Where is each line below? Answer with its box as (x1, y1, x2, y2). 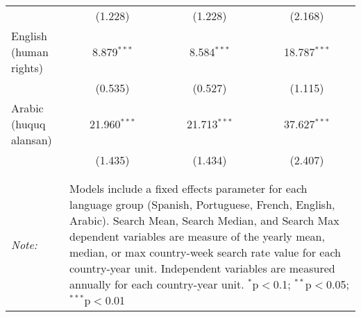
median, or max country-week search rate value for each (69, 244, 341, 260)
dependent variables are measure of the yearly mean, (69, 228, 325, 244)
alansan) (11, 132, 52, 148)
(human (11, 44, 49, 60)
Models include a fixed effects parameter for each (69, 180, 308, 196)
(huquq (11, 116, 46, 132)
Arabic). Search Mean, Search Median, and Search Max (69, 212, 339, 228)
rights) (11, 60, 43, 76)
